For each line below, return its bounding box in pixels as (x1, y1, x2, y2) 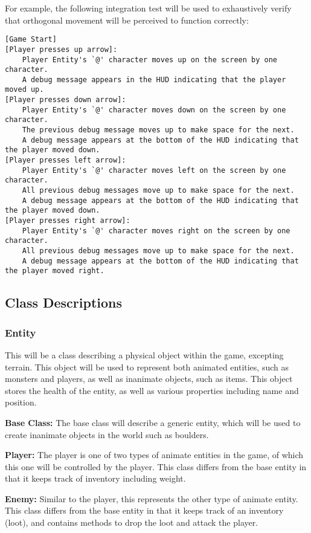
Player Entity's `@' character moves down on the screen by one (22, 105, 286, 114)
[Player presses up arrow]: (5, 45, 118, 54)
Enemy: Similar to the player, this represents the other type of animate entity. (5, 492, 298, 505)
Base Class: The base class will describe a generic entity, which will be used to (5, 416, 301, 428)
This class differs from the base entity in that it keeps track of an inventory (5, 504, 284, 517)
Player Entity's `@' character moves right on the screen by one (22, 226, 290, 235)
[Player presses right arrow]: (5, 216, 130, 225)
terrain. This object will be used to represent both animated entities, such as (5, 360, 289, 373)
